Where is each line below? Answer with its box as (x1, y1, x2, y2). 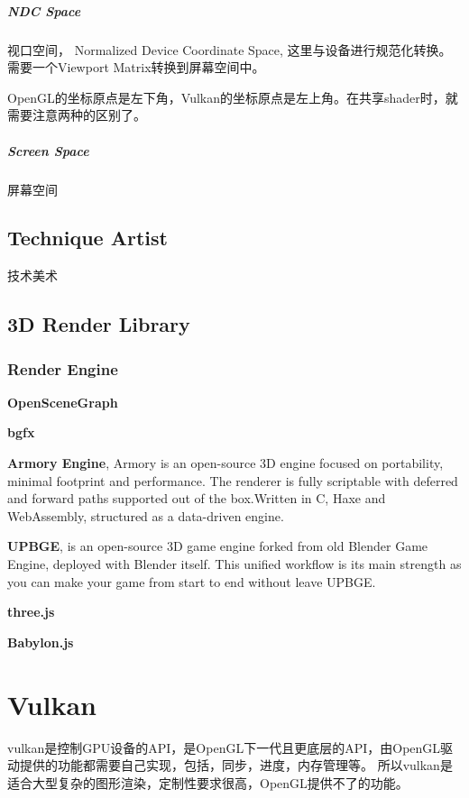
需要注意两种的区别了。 (7, 105, 146, 124)
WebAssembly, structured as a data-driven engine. (7, 506, 284, 525)
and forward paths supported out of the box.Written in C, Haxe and (7, 489, 386, 508)
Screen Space (7, 141, 89, 160)
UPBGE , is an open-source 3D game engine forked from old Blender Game (7, 537, 428, 555)
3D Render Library (7, 310, 190, 338)
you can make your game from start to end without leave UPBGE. (7, 572, 376, 591)
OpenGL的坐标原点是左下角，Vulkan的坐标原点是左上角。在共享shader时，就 (7, 87, 458, 106)
